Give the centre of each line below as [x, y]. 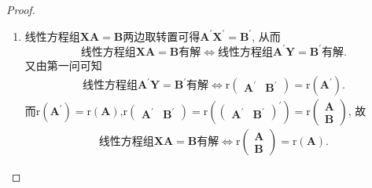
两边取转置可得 [162, 36]
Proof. [21, 9]
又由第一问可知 [63, 65]
